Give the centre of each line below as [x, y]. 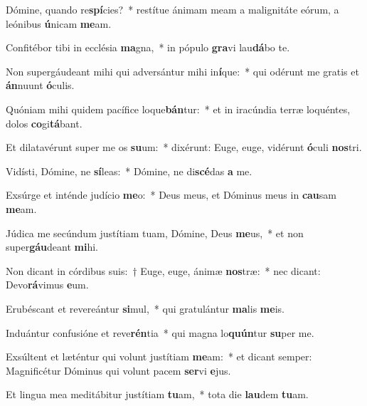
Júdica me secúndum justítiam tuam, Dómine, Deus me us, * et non [155, 233]
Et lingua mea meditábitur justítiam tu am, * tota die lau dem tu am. [157, 394]
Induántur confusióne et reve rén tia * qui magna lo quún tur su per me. [160, 332]
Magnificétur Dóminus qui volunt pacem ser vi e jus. [118, 370]
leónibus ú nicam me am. [59, 23]
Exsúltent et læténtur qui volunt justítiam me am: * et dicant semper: [159, 356]
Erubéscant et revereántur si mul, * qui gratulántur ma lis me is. [145, 308]
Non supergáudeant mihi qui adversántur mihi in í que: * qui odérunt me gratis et [182, 71]
